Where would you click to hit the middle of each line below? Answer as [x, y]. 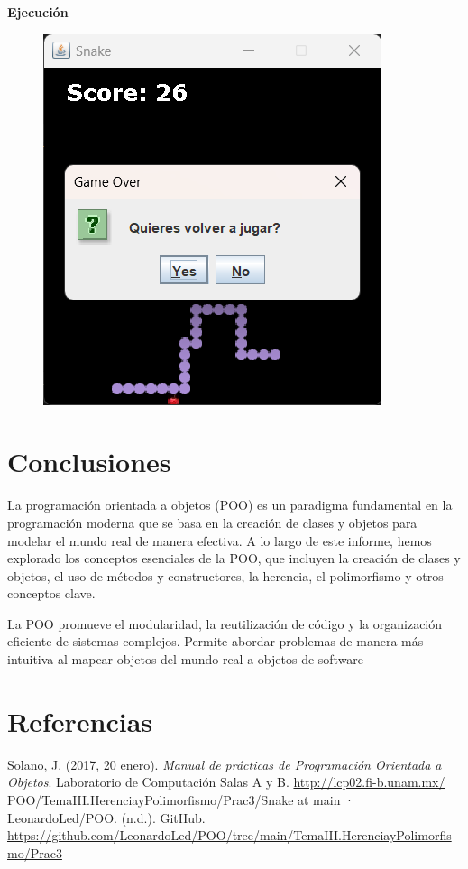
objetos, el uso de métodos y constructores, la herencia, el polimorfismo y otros [225, 575]
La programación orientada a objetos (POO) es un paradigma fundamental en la [230, 505]
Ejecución [38, 12]
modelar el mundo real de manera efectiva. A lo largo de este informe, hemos [220, 540]
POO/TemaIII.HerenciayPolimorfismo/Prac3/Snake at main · [181, 799]
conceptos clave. [51, 593]
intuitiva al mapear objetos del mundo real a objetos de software [186, 659]
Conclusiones [89, 462]
